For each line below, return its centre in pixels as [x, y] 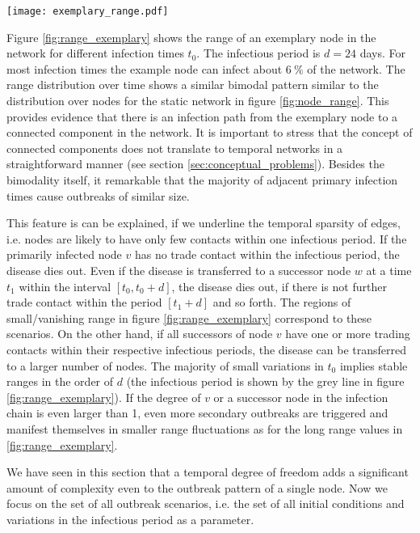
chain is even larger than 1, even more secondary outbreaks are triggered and [197, 413]
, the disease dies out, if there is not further [279, 286]
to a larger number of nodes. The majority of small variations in [165, 365]
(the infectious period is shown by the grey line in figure [265, 381]
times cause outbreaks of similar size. [98, 195]
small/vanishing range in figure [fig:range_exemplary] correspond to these [189, 317]
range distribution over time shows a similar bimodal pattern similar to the [193, 85]
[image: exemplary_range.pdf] [88, 11]
